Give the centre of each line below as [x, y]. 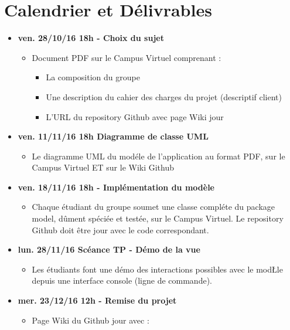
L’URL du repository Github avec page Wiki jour [135, 116]
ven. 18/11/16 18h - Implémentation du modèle [116, 187]
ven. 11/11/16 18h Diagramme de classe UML [113, 136]
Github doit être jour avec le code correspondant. [120, 229]
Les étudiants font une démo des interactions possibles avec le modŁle [157, 269]
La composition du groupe [93, 77]
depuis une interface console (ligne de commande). [122, 280]
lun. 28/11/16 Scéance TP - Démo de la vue [109, 249]
